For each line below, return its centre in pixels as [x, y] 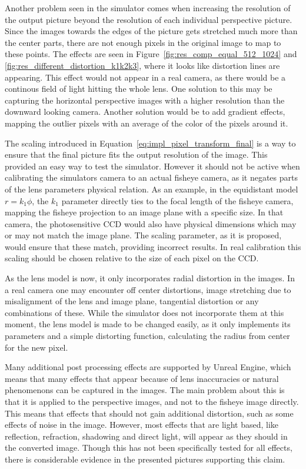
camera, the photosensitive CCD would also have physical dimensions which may [151, 223]
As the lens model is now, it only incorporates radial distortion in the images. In [150, 278]
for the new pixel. [36, 347]
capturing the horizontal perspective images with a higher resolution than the [145, 100]
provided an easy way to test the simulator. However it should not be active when [152, 166]
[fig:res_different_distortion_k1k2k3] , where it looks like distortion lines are [142, 65]
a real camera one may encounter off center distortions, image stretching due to [148, 289]
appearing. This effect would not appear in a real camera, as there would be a [145, 77]
